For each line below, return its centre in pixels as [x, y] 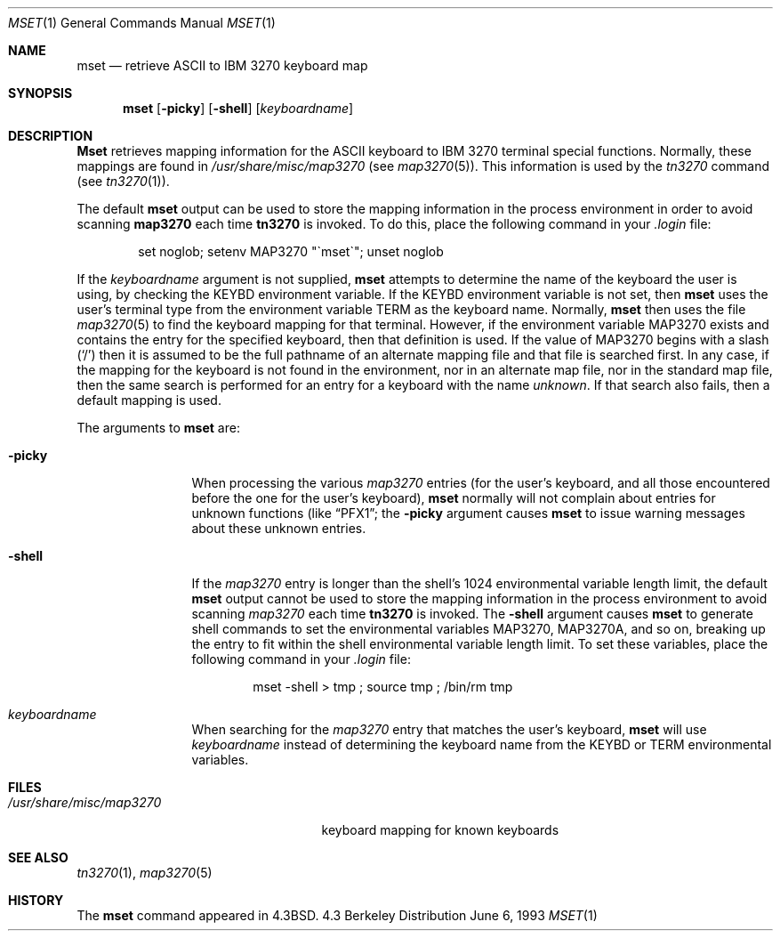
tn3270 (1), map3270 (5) [145, 873]
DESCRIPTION [51, 136]
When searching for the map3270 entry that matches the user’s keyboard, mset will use [449, 729]
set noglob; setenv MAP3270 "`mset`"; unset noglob [291, 251]
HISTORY [36, 900]
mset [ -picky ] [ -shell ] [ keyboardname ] [238, 108]
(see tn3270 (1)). [123, 181]
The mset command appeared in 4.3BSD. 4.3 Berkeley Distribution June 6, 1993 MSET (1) [337, 915]
